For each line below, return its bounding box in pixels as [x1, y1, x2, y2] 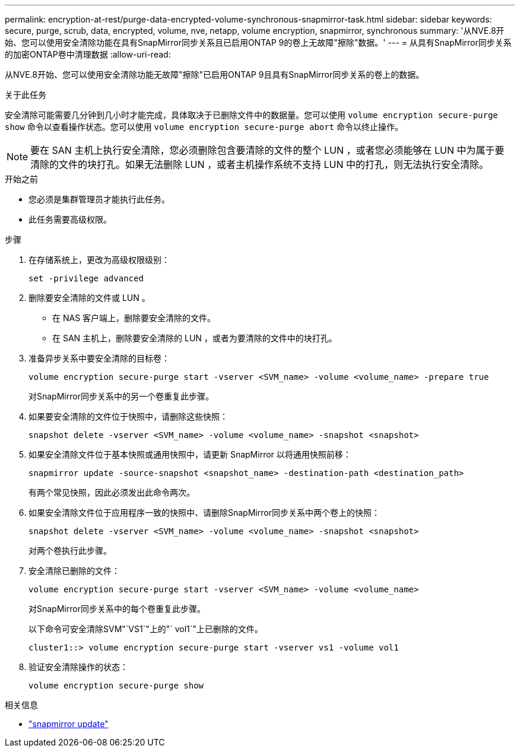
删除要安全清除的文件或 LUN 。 [28, 293, 150, 303]
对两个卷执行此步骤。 [28, 545, 112, 556]
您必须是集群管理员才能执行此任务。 [28, 194, 170, 204]
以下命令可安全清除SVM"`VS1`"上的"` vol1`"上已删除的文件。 [28, 624, 263, 634]
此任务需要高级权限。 [28, 214, 112, 224]
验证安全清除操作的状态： [28, 662, 128, 672]
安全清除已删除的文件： [28, 566, 120, 576]
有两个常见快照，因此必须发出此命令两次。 [28, 487, 195, 497]
